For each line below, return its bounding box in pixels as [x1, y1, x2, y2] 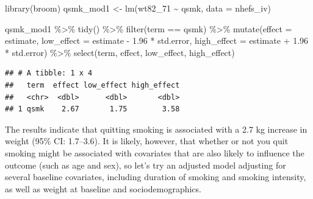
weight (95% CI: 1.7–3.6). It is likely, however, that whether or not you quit [5, 134, 289, 147]
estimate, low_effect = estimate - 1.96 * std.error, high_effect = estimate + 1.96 [5, 34, 309, 47]
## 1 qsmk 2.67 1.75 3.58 [5, 105, 180, 114]
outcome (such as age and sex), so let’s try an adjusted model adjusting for [5, 158, 286, 171]
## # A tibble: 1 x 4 [5, 69, 93, 78]
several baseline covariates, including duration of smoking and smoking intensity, [5, 170, 306, 183]
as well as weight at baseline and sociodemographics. [5, 182, 201, 195]
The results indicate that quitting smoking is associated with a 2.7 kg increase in [5, 122, 308, 135]
